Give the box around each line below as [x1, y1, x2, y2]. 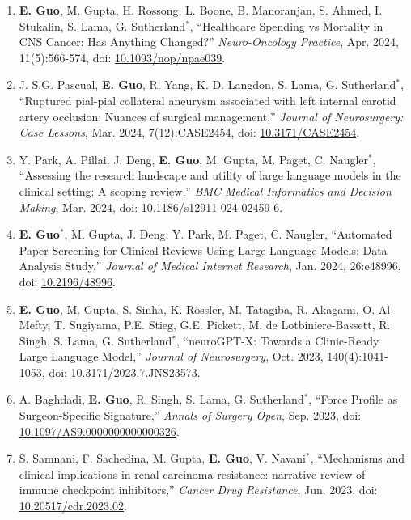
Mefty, [19, 316, 51, 333]
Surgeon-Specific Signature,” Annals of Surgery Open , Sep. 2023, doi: [19, 407, 362, 424]
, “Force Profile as [308, 391, 398, 408]
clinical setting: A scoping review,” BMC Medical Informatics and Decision [19, 182, 392, 199]
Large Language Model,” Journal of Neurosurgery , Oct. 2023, [19, 348, 324, 365]
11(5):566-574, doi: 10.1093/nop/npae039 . [19, 49, 226, 66]
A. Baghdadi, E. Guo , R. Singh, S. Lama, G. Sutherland [19, 391, 304, 408]
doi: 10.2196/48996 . [19, 273, 116, 290]
